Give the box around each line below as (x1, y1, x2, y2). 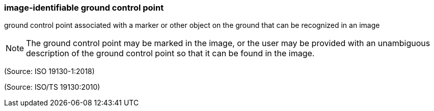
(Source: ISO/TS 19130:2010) (4, 83, 100, 92)
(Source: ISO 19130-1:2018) (4, 67, 95, 76)
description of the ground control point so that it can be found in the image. (26, 48, 315, 59)
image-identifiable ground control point (4, 3, 164, 13)
